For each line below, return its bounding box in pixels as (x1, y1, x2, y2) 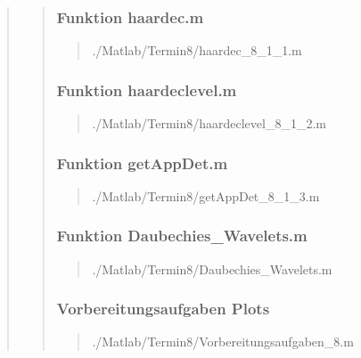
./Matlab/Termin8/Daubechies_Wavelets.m (92, 259, 332, 278)
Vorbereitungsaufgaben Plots (56, 297, 270, 320)
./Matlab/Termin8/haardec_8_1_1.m (92, 41, 302, 60)
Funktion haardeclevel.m (56, 78, 237, 101)
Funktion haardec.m (56, 5, 204, 28)
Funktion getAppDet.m (56, 151, 228, 174)
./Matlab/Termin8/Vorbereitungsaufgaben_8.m (92, 332, 354, 351)
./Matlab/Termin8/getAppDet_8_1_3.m (92, 186, 320, 205)
